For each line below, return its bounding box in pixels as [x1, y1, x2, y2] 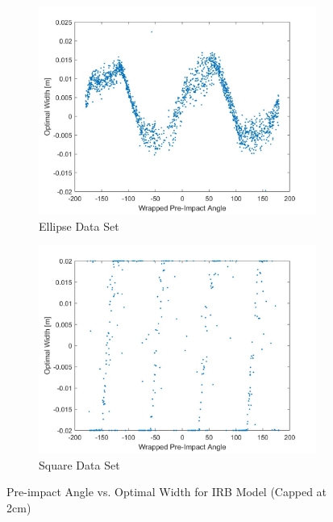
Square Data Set [39, 456, 120, 473]
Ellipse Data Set [39, 217, 119, 234]
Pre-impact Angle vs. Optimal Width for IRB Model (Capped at [6, 483, 327, 500]
